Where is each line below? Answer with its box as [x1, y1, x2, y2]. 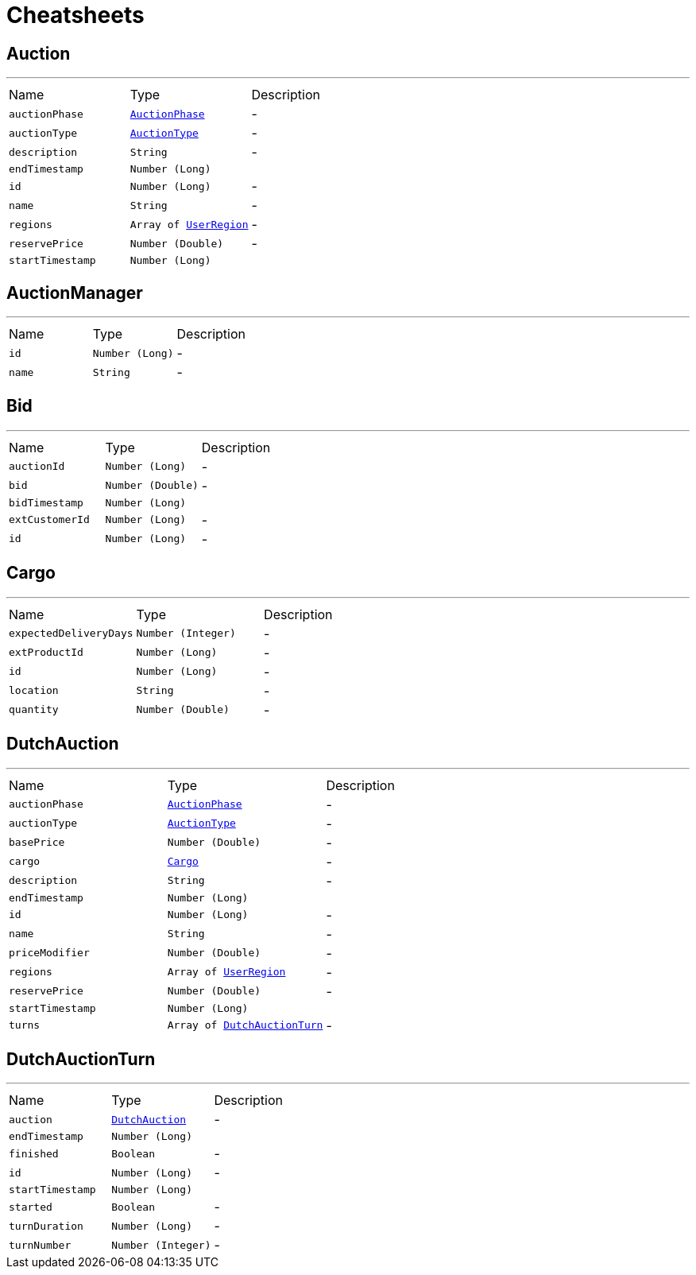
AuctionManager [6, 282, 143, 303]
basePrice [9, 836, 65, 849]
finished [9, 1147, 59, 1160]
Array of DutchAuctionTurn [167, 1019, 323, 1032]
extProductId [9, 646, 83, 659]
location [9, 684, 59, 697]
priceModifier [9, 947, 90, 959]
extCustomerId [9, 513, 90, 526]
